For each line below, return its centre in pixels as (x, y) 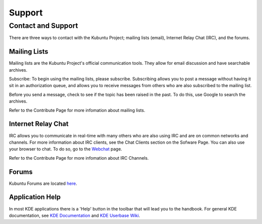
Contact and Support (43, 26)
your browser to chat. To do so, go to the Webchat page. (65, 149)
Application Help (35, 197)
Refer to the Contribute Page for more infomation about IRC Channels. (79, 158)
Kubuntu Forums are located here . (43, 183)
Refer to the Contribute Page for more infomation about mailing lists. (77, 110)
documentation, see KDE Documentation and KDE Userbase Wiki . (74, 215)
